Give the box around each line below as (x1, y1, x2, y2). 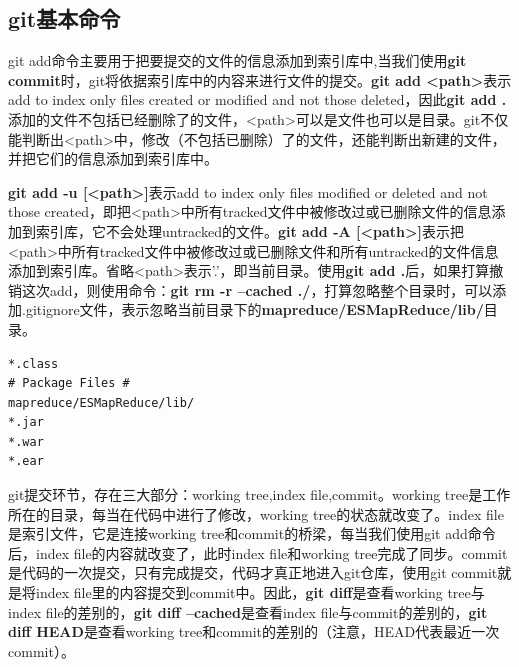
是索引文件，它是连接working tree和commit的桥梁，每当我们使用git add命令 (8, 523, 496, 544)
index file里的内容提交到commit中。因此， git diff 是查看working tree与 (35, 582, 485, 603)
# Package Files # (8, 376, 130, 391)
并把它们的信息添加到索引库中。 (8, 148, 218, 169)
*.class (8, 356, 59, 371)
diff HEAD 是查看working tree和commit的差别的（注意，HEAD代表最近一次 (8, 621, 500, 642)
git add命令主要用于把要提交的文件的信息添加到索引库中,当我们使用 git (8, 50, 467, 71)
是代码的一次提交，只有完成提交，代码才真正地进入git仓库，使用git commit (8, 562, 498, 583)
